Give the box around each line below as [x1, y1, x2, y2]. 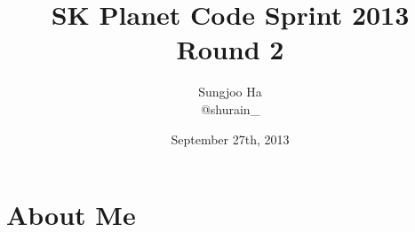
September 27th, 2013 [171, 129, 290, 148]
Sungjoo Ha [198, 82, 262, 101]
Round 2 [176, 31, 284, 67]
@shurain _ [200, 99, 260, 118]
